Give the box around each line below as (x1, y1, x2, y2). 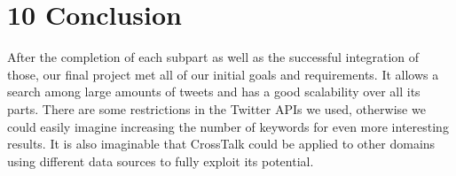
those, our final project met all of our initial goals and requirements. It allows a (7, 65, 439, 83)
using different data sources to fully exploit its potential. (7, 151, 314, 170)
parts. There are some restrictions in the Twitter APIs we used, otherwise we (7, 99, 426, 118)
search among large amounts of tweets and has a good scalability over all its (7, 82, 421, 101)
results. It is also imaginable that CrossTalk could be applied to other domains (7, 134, 436, 153)
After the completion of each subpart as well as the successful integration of (7, 48, 420, 66)
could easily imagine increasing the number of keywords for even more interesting (7, 117, 449, 135)
